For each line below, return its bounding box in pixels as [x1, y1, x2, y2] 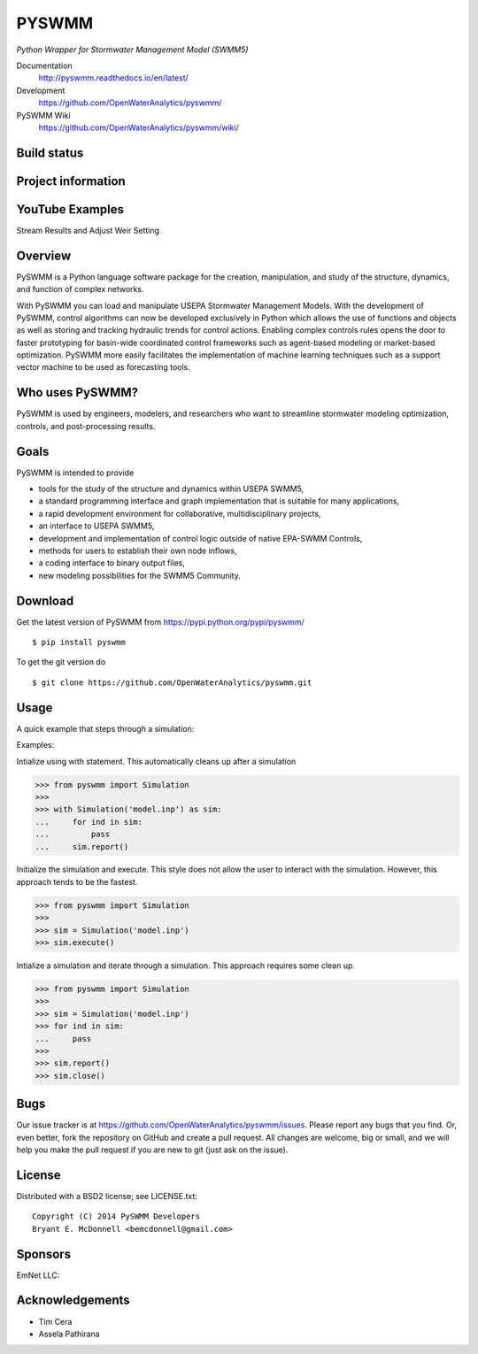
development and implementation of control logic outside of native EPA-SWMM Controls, [38, 533, 363, 543]
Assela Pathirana [38, 1328, 101, 1339]
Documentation [16, 60, 73, 71]
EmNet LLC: [16, 1270, 60, 1281]
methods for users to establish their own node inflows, [38, 545, 238, 557]
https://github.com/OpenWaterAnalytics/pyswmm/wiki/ [38, 122, 239, 133]
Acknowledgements [16, 1293, 130, 1308]
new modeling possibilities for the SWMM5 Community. [38, 570, 241, 581]
